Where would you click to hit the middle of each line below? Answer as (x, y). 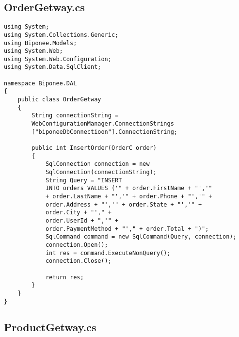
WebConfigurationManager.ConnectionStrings (103, 124)
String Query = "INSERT (84, 180)
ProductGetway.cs (50, 327)
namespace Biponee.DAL (40, 83)
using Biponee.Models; (40, 43)
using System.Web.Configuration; (58, 59)
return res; (64, 277)
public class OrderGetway (59, 100)
